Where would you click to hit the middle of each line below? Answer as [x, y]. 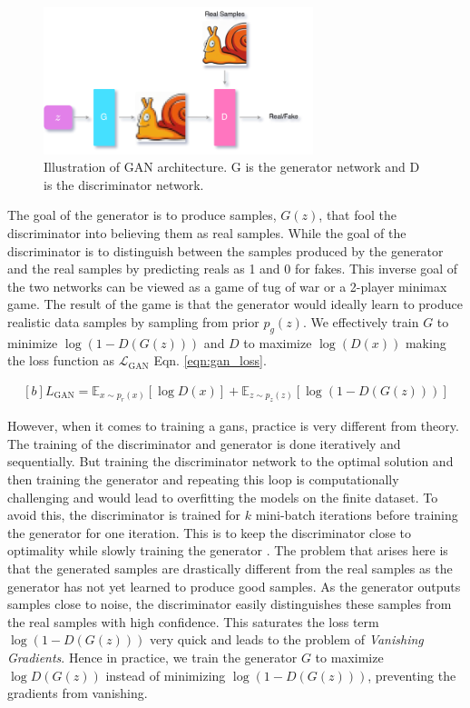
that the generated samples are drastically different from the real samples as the [230, 568]
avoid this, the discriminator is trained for [124, 515]
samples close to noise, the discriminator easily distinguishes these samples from [230, 604]
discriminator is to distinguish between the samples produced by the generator [225, 250]
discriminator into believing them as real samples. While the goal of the [207, 232]
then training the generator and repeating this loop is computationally [203, 479]
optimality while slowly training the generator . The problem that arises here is [228, 550]
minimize [33, 342]
